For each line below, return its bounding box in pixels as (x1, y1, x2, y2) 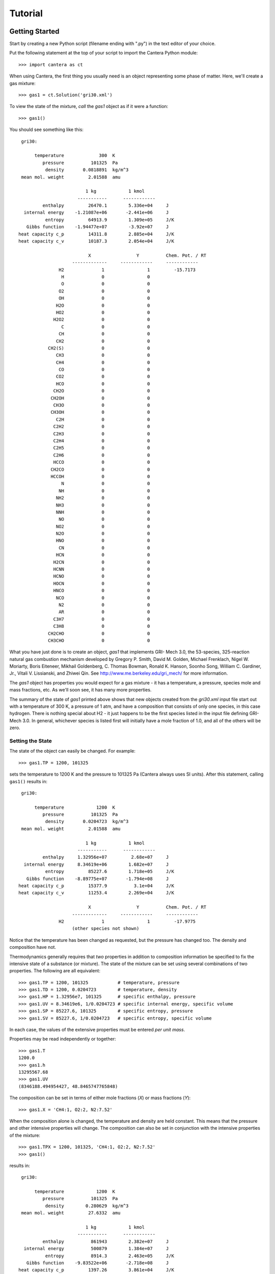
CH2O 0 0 (53, 388, 150, 394)
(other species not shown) (72, 925, 140, 932)
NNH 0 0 (56, 509, 150, 515)
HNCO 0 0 (53, 588, 150, 594)
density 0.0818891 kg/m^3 (45, 167, 129, 173)
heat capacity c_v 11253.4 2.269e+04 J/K (18, 890, 174, 896)
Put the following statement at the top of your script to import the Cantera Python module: (9, 50, 198, 56)
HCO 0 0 (56, 381, 150, 387)
